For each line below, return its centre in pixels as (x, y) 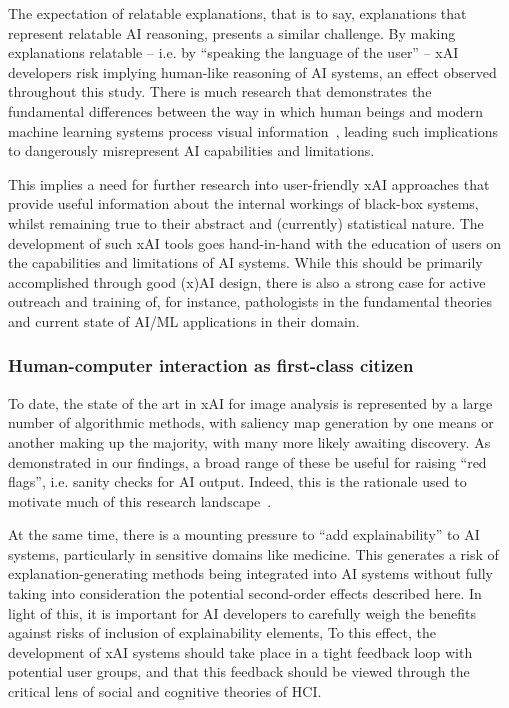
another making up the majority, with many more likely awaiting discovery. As (249, 441)
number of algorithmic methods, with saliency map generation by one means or (251, 422)
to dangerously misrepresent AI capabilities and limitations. (191, 150)
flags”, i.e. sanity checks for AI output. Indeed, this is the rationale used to (237, 481)
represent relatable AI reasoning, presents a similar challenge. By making (232, 32)
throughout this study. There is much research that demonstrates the (220, 91)
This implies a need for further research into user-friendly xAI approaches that (249, 183)
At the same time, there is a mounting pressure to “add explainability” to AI (244, 534)
